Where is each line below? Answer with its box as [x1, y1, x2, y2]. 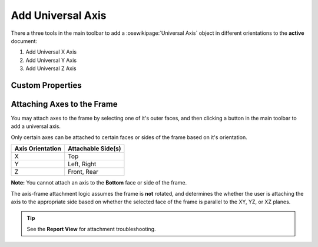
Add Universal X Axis [25, 48, 77, 55]
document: [11, 37, 38, 44]
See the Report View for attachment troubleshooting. [26, 225, 156, 232]
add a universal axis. [11, 123, 61, 130]
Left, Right [68, 160, 97, 168]
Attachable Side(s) [68, 144, 121, 153]
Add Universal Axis [11, 9, 107, 22]
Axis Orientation [14, 144, 61, 153]
